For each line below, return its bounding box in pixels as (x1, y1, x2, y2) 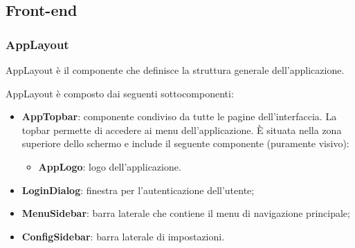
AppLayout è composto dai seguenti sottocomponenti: (6, 86, 234, 100)
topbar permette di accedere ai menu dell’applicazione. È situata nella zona (21, 122, 342, 137)
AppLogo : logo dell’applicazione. (38, 159, 181, 173)
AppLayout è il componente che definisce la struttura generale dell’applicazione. (6, 63, 345, 77)
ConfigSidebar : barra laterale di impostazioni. (21, 229, 225, 243)
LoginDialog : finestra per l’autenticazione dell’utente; (21, 182, 255, 197)
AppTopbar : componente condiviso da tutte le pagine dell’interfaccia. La (21, 109, 337, 124)
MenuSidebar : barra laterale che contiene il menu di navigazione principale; (21, 206, 350, 220)
